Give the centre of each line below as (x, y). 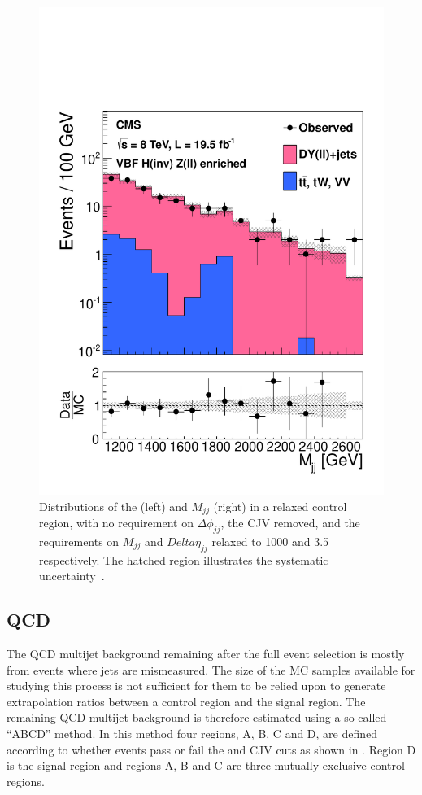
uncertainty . (72, 576)
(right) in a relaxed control (280, 506)
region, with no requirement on (116, 522)
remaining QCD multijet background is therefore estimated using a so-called (197, 717)
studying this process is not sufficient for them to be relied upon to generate (196, 686)
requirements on (79, 541)
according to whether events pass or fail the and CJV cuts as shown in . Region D (211, 749)
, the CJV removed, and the (290, 522)
